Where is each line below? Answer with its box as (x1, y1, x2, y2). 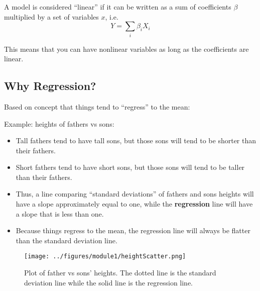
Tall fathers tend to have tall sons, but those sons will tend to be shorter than (16, 135, 256, 146)
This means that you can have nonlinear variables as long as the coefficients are (4, 43, 249, 54)
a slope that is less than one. (16, 208, 104, 219)
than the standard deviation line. (16, 235, 117, 245)
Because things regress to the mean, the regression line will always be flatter (16, 225, 250, 236)
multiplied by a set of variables (4, 11, 99, 22)
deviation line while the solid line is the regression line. (24, 277, 193, 287)
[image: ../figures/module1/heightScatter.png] (24, 253, 186, 260)
